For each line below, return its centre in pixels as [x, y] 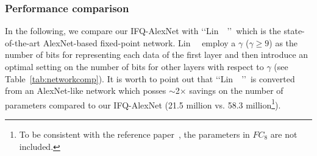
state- [294, 31]
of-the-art [23, 42]
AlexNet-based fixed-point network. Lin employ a [139, 42]
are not [284, 134]
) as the [283, 42]
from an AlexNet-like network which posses [86, 90]
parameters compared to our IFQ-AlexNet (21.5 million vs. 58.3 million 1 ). [143, 104]
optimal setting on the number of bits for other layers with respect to [134, 66]
